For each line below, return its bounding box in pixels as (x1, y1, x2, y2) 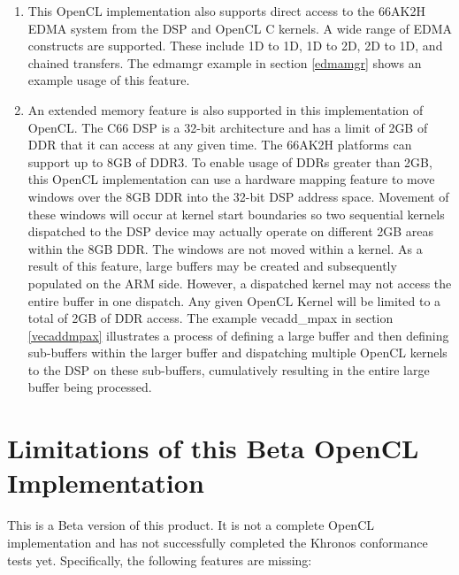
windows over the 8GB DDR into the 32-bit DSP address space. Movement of (27, 187, 449, 205)
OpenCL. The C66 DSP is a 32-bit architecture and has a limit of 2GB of (27, 118, 428, 136)
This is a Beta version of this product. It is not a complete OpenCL (7, 516, 374, 534)
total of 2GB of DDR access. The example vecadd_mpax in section (27, 309, 394, 327)
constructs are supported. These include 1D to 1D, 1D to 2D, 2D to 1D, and (27, 36, 443, 55)
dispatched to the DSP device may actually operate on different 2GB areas (27, 222, 434, 241)
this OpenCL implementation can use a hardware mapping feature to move (27, 170, 435, 188)
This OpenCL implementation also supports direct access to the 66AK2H (27, 2, 425, 19)
